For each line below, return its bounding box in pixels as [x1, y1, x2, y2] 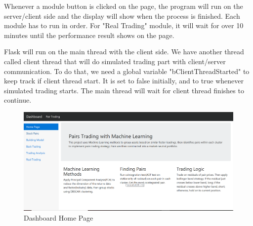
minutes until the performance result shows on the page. [4, 30, 174, 40]
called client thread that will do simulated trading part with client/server [4, 56, 226, 66]
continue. [4, 95, 32, 105]
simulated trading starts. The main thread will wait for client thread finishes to [4, 85, 244, 95]
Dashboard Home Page [24, 212, 93, 223]
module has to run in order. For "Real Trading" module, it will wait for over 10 [4, 20, 244, 31]
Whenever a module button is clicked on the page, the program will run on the [4, 1, 243, 11]
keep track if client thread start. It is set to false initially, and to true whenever [4, 75, 244, 86]
